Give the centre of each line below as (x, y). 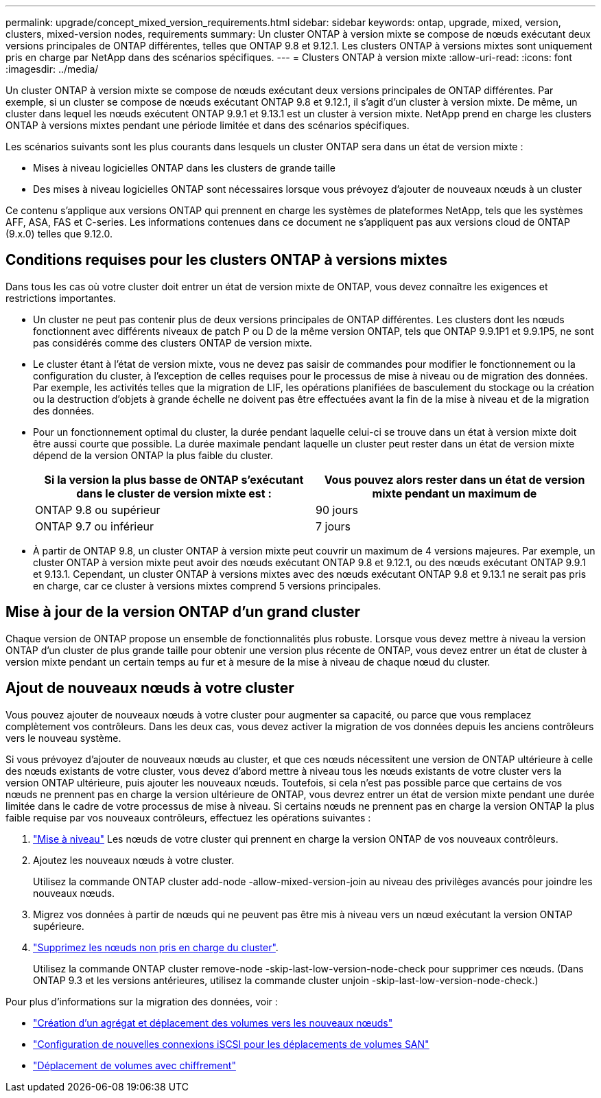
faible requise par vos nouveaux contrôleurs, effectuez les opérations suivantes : (188, 817)
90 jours (337, 510)
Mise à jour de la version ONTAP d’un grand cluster (183, 612)
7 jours (333, 526)
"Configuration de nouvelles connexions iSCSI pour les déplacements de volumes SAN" (231, 1044)
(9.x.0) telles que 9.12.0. (59, 234)
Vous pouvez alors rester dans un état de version (455, 479)
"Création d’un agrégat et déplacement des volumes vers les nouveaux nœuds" (213, 1023)
